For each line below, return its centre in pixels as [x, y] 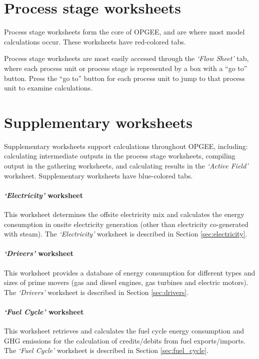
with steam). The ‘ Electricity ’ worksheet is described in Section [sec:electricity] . [126, 234]
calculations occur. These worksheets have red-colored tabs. [95, 41]
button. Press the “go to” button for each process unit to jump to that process [124, 78]
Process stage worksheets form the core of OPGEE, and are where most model [124, 32]
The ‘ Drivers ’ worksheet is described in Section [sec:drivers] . [96, 292]
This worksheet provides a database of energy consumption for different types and [130, 272]
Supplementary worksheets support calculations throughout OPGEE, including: [126, 146]
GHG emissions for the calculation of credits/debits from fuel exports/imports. [125, 340]
